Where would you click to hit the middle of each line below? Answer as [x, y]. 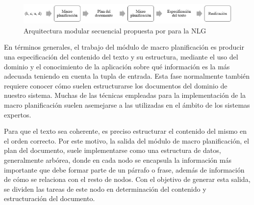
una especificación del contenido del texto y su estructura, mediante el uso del [121, 56]
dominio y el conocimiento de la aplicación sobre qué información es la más [117, 66]
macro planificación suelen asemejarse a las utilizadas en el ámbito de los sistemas [127, 104]
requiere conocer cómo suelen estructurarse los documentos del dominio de [116, 85]
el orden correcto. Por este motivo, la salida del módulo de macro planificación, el [127, 140]
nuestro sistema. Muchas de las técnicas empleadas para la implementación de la [125, 95]
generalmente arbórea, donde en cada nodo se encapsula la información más [118, 160]
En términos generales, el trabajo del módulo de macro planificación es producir [124, 47]
